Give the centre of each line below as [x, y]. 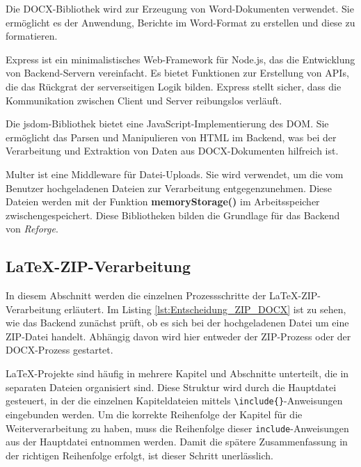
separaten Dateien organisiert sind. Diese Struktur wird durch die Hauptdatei [171, 387]
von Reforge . [32, 229]
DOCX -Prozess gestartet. [59, 350]
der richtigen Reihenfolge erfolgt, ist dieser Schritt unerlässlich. [139, 455]
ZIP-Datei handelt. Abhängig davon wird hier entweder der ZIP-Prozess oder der [178, 336]
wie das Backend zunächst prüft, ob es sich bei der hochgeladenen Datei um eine [177, 323]
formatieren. [32, 36]
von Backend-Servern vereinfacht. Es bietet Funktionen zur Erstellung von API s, [177, 73]
